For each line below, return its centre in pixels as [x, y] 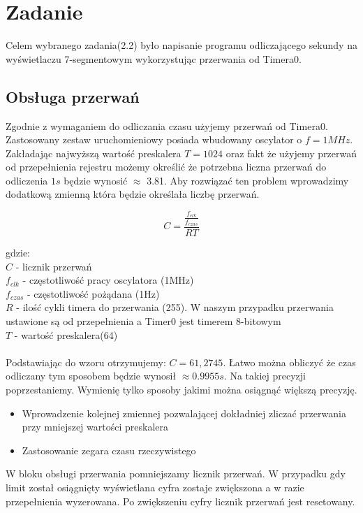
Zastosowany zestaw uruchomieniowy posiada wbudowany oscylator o [154, 139]
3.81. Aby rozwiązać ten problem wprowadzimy [248, 180]
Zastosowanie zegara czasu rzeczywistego [109, 450]
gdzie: [18, 253]
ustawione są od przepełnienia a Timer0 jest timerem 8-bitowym [143, 321]
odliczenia [27, 180]
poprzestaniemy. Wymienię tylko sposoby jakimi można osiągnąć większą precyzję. [181, 389]
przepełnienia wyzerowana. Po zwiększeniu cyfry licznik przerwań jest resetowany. [180, 501]
